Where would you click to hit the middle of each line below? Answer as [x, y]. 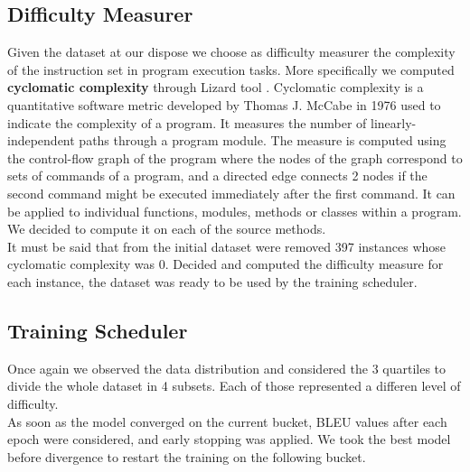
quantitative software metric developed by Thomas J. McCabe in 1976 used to [224, 104]
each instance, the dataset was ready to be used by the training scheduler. [212, 281]
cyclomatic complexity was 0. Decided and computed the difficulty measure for [226, 264]
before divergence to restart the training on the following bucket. [187, 456]
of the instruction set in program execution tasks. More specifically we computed [231, 69]
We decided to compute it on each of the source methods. [167, 229]
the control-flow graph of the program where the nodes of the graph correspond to [235, 157]
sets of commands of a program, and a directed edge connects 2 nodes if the [217, 176]
